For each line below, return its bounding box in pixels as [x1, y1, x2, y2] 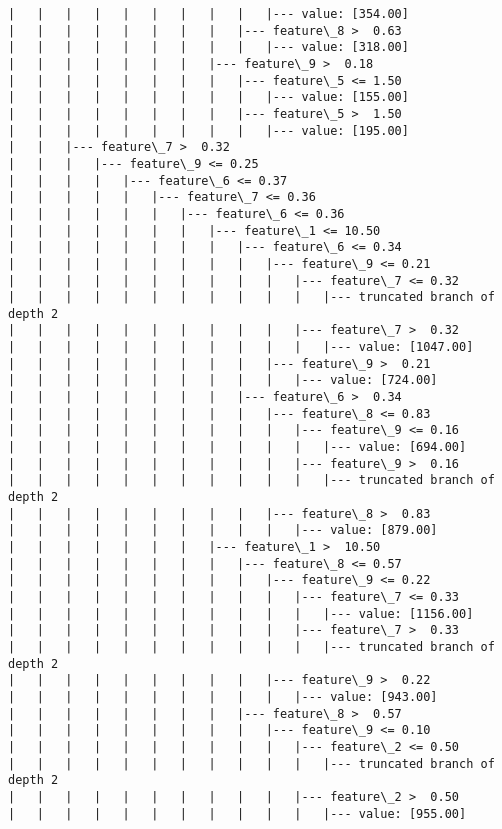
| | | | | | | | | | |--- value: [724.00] [8, 373, 438, 388]
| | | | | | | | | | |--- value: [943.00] [8, 689, 438, 704]
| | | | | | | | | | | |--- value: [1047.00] [8, 340, 474, 355]
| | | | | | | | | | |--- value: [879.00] [8, 523, 438, 538]
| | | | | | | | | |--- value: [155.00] [8, 90, 409, 105]
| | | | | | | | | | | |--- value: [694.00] [8, 440, 467, 455]
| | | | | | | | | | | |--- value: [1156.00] [8, 606, 474, 621]
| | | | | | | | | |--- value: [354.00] [8, 7, 409, 21]
